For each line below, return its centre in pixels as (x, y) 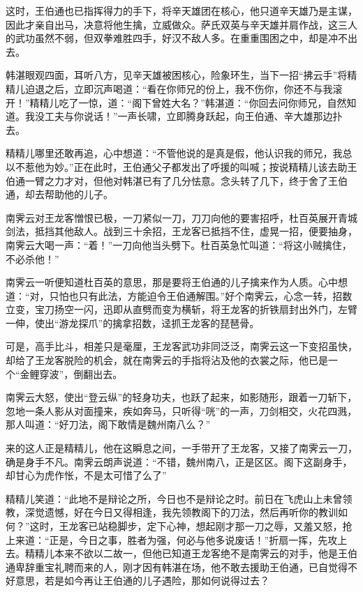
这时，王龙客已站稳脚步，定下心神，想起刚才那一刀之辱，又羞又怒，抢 (191, 526)
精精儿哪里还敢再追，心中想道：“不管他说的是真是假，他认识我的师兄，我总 (179, 153)
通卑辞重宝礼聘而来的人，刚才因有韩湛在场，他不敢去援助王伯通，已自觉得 (177, 567)
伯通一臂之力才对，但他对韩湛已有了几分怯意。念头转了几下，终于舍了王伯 (177, 180)
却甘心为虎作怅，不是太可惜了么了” (86, 475)
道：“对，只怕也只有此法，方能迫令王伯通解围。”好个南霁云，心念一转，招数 (179, 295)
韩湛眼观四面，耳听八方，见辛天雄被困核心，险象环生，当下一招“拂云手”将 (177, 75)
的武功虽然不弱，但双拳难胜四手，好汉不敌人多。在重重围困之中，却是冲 (172, 38)
